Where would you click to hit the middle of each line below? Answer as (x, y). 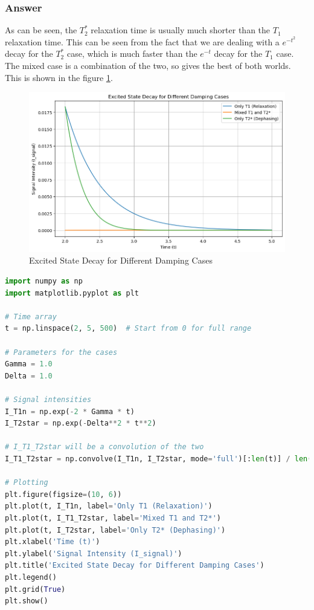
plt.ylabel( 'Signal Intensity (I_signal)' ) (94, 553)
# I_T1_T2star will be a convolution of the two (104, 447)
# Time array (31, 316)
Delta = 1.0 (29, 376)
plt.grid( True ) (35, 589)
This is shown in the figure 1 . (59, 77)
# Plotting (27, 483)
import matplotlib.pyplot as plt (72, 293)
